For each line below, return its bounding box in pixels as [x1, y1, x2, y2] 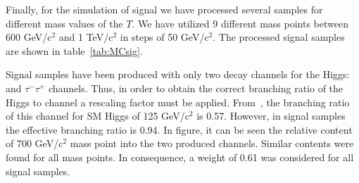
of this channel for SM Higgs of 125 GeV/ [6, 108, 185, 123]
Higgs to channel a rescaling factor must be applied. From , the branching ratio [6, 94, 350, 109]
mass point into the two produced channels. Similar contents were [70, 136, 354, 151]
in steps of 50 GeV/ [120, 30, 205, 44]
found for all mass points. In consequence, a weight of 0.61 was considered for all [6, 149, 354, 164]
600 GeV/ [6, 30, 48, 44]
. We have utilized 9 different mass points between [132, 15, 348, 30]
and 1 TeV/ [58, 30, 109, 44]
